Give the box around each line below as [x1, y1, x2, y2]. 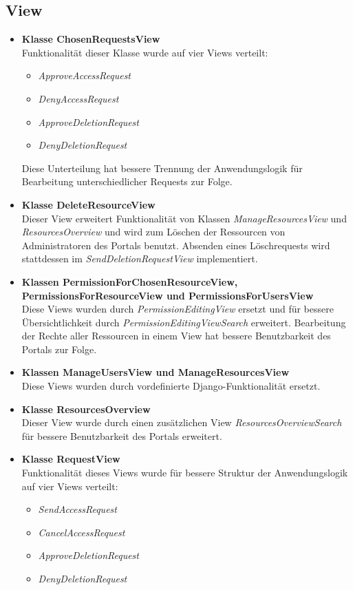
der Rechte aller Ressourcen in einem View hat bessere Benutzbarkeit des [21, 328, 331, 343]
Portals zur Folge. [21, 341, 97, 356]
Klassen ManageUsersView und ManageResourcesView [21, 365, 290, 379]
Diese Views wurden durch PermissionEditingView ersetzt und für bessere [21, 302, 334, 316]
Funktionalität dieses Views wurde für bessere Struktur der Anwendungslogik [21, 465, 348, 480]
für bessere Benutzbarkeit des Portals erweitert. [21, 428, 222, 443]
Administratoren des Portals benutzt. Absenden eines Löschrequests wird [21, 238, 330, 252]
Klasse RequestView [21, 452, 120, 466]
